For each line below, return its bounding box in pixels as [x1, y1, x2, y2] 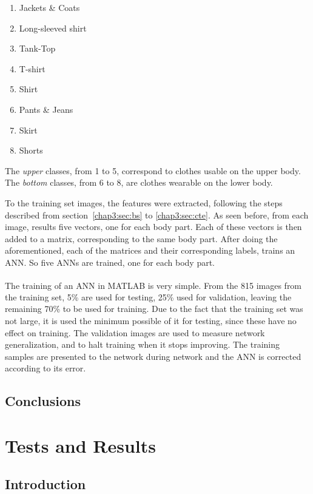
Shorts [19, 144, 43, 157]
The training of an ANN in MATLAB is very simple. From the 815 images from [5, 279, 302, 291]
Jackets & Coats [19, 1, 80, 13]
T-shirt [19, 62, 45, 75]
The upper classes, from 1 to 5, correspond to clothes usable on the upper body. [5, 164, 301, 177]
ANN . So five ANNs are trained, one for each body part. [5, 255, 215, 268]
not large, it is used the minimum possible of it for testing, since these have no [5, 314, 297, 327]
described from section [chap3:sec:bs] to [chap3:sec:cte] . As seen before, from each [5, 208, 309, 221]
